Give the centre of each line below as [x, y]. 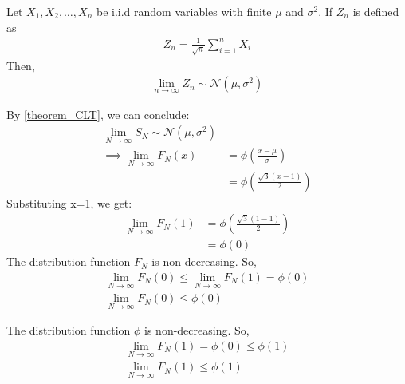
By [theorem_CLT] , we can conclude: [98, 114]
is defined [376, 11]
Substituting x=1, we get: [69, 202]
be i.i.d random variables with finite [184, 11]
